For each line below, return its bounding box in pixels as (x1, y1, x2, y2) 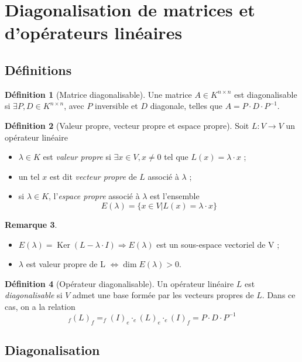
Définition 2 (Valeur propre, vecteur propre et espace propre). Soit (5, 119, 249, 131)
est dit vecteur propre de (49, 170, 137, 182)
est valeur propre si (43, 151, 111, 163)
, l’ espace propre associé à (49, 190, 140, 202)
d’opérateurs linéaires (5, 21, 183, 45)
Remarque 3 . (5, 218, 57, 230)
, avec (64, 100, 84, 112)
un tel (18, 170, 40, 182)
